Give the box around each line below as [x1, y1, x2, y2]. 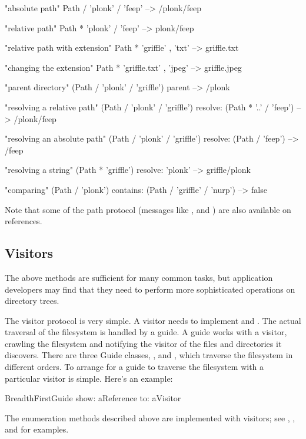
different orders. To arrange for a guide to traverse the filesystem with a [5, 361, 264, 373]
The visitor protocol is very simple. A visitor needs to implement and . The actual [5, 314, 301, 326]
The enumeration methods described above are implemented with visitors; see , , [5, 411, 295, 424]
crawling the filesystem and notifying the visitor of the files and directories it [5, 337, 282, 349]
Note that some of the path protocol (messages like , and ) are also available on [5, 203, 291, 215]
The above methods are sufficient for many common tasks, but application [5, 271, 273, 283]
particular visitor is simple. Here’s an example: [5, 372, 173, 384]
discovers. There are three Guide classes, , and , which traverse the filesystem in [5, 349, 293, 361]
